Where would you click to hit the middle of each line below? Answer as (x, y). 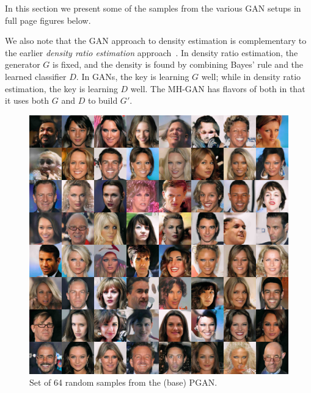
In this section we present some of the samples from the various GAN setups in (153, 8)
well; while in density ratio (251, 76)
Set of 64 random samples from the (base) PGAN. (123, 382)
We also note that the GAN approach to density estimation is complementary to (156, 41)
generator (23, 64)
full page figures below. (48, 20)
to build (103, 100)
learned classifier (36, 76)
